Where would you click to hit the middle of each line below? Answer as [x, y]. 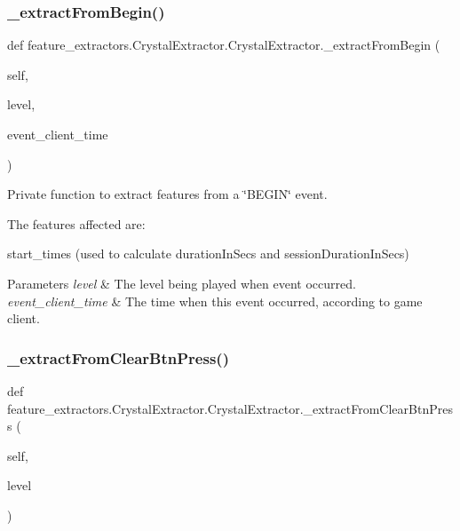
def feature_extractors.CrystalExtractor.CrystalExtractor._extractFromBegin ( [224, 45]
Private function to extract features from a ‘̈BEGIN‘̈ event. [167, 194]
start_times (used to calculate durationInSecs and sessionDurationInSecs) [208, 254]
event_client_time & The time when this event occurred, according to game [215, 301]
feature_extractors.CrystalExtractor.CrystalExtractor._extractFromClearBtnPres [230, 408]
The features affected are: [76, 223]
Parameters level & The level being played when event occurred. [182, 283]
